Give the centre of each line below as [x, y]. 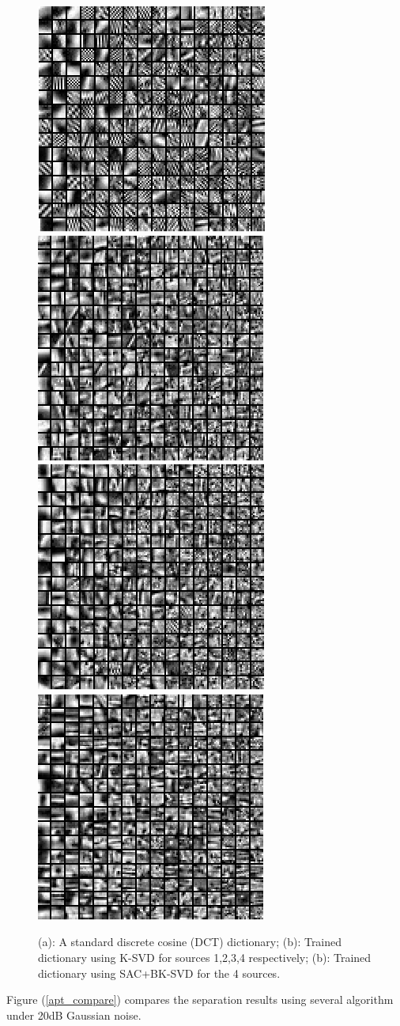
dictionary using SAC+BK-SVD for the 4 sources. [159, 973]
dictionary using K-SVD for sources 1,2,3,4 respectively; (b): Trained [205, 957]
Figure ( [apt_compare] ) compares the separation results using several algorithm [200, 999]
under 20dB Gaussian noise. [74, 1015]
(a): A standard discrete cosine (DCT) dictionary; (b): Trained [190, 942]
